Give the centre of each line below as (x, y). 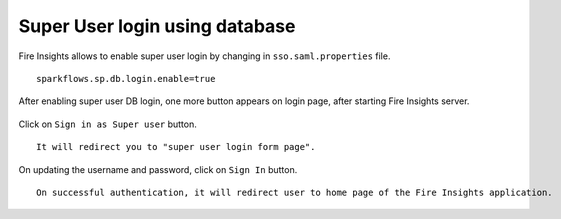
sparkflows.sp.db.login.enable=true (126, 78)
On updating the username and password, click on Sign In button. (158, 169)
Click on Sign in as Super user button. (107, 124)
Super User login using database (157, 26)
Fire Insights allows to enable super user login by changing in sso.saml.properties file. (204, 56)
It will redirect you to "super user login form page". (176, 147)
